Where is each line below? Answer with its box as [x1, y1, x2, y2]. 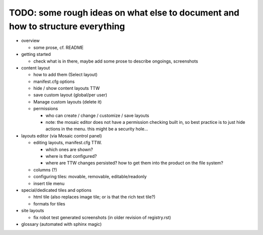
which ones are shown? [45, 146, 94, 152]
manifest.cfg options [33, 78, 75, 84]
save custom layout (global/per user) [33, 92, 107, 98]
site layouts [21, 208, 44, 214]
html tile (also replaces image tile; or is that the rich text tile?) [33, 194, 156, 200]
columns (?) [33, 167, 57, 172]
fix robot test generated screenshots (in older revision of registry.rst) [33, 214, 171, 220]
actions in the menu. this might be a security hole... [45, 126, 149, 132]
